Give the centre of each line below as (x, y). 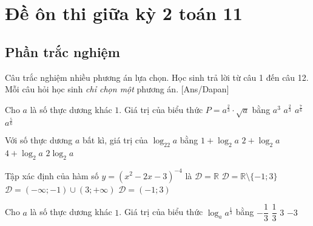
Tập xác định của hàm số (52, 175)
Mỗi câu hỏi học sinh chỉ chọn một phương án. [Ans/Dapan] (117, 89)
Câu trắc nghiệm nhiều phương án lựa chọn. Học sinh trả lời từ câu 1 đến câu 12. (157, 77)
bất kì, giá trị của (115, 140)
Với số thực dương (39, 140)
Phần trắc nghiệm (62, 51)
